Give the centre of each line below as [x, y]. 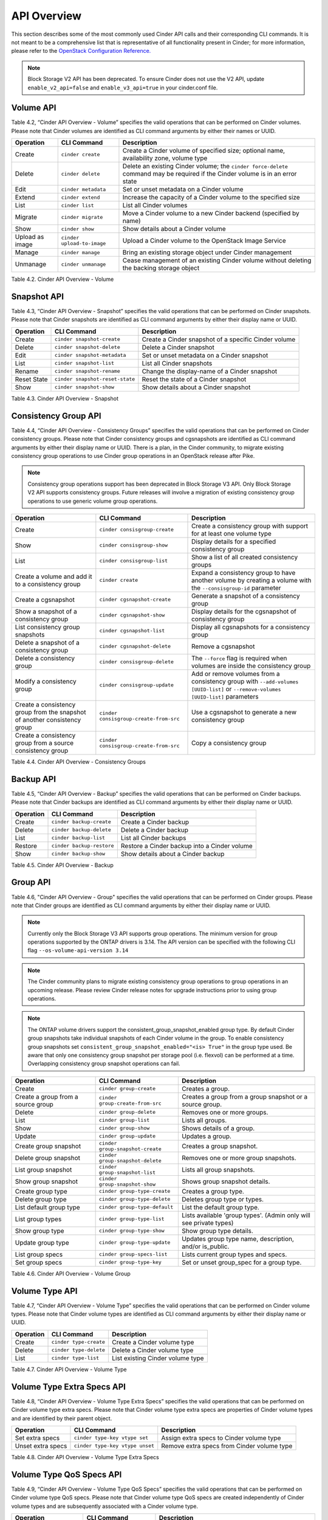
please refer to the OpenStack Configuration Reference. [81, 51]
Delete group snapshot [48, 1158]
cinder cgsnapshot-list [132, 631]
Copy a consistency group [229, 743]
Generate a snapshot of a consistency [246, 596]
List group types [38, 1219]
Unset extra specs [41, 1446]
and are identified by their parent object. [62, 1418]
